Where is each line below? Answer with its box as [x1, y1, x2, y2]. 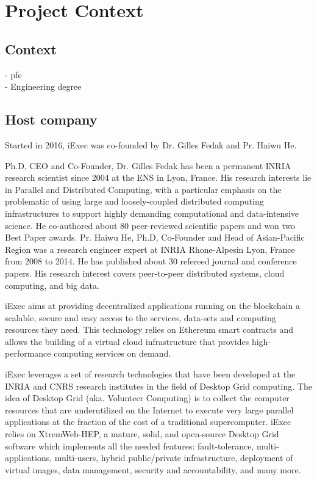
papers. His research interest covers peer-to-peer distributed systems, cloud [5, 266, 285, 279]
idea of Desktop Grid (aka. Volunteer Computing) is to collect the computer [5, 391, 290, 404]
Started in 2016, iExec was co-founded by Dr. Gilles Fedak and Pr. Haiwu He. [5, 138, 297, 151]
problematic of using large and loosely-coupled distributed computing [5, 195, 264, 208]
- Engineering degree [5, 80, 82, 93]
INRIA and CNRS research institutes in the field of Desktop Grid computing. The [5, 379, 312, 392]
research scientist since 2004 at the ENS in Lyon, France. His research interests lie [5, 171, 312, 184]
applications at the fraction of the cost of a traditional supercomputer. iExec [5, 415, 291, 428]
